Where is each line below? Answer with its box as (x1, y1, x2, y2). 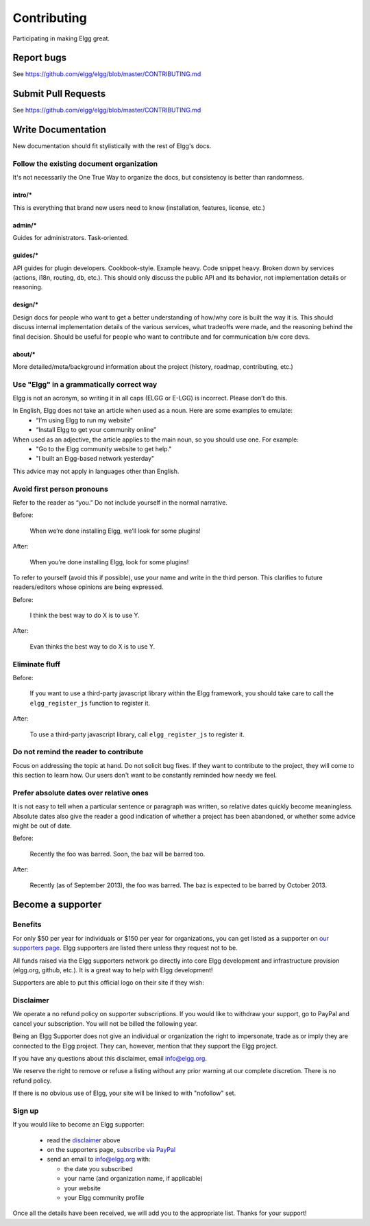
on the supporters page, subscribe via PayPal (47, 1146, 176, 1154)
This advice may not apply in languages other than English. (12, 467, 180, 475)
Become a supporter (12, 899, 102, 911)
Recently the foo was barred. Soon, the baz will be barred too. (29, 850, 206, 858)
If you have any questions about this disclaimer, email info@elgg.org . (12, 1054, 207, 1062)
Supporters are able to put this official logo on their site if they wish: (12, 978, 205, 987)
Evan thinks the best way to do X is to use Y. (29, 642, 156, 651)
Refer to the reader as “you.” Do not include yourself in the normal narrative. (12, 498, 227, 507)
